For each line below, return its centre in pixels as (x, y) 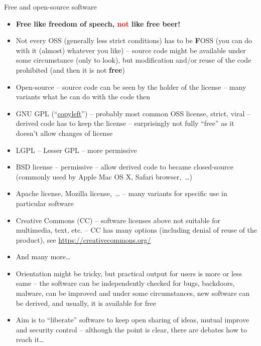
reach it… (30, 339)
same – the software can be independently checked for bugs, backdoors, (125, 283)
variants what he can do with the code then (83, 97)
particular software (45, 203)
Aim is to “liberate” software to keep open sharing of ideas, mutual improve (133, 320)
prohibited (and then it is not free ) (70, 69)
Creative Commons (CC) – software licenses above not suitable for (118, 220)
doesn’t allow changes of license (64, 133)
